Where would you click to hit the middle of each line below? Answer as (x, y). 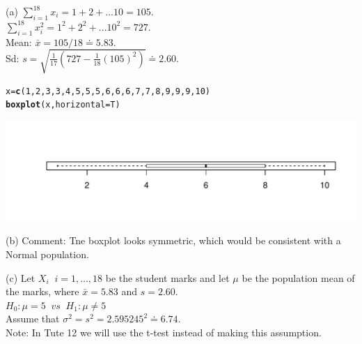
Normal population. (47, 254)
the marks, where (42, 291)
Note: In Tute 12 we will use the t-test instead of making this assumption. (164, 332)
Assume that (33, 319)
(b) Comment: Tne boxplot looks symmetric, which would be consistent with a (173, 240)
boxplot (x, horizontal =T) (63, 105)
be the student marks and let (167, 277)
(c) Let (21, 277)
